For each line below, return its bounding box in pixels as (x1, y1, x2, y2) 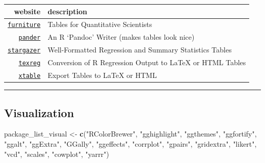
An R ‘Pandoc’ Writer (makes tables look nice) (47, 32, 195, 42)
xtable (18, 72, 41, 79)
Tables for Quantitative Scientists (47, 19, 152, 30)
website (14, 6, 41, 16)
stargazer (8, 47, 41, 55)
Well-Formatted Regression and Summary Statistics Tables (47, 44, 232, 55)
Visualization (4, 104, 74, 120)
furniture (8, 21, 41, 29)
